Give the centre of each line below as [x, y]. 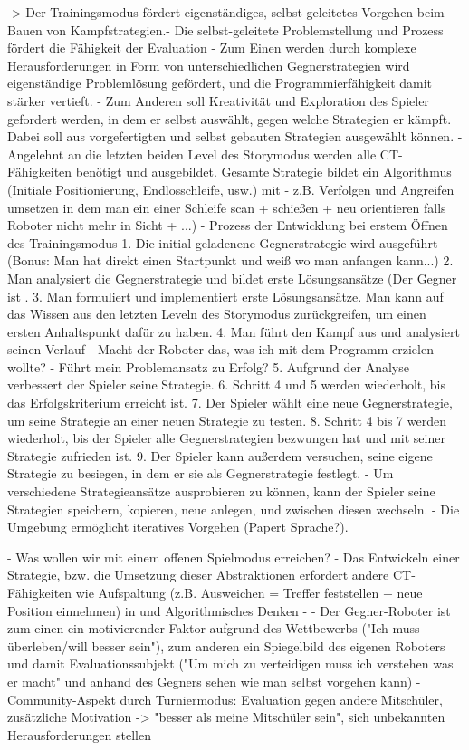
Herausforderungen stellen [79, 734]
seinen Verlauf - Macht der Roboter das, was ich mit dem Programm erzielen [220, 349]
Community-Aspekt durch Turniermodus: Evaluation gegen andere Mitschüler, [225, 699]
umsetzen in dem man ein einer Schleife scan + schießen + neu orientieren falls [227, 207]
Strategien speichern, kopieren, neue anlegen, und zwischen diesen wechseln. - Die [234, 509]
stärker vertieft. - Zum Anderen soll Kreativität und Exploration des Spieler [218, 100]
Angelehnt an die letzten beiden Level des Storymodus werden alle [192, 154]
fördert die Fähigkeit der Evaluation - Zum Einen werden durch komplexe [212, 48]
